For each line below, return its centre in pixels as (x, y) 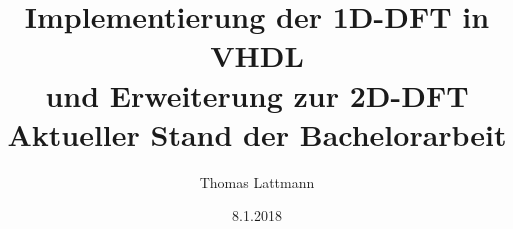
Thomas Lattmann (257, 181)
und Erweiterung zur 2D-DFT (257, 94)
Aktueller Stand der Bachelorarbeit (257, 133)
